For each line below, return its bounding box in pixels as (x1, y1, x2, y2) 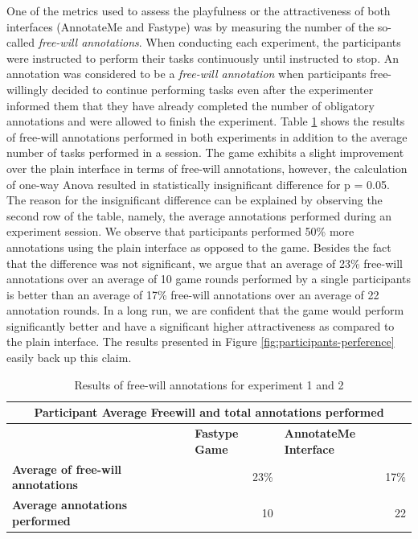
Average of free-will (12, 460, 122, 477)
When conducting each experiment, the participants (145, 34, 401, 51)
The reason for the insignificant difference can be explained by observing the (6, 191, 383, 208)
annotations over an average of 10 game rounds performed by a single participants (6, 270, 411, 287)
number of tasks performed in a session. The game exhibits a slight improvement (6, 144, 404, 161)
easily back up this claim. (6, 349, 132, 366)
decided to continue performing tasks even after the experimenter (51, 80, 374, 97)
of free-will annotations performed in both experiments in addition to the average (6, 128, 408, 145)
